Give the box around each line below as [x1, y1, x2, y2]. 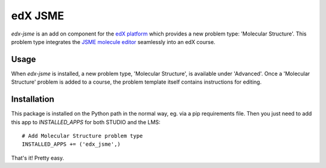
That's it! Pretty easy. [11, 154, 65, 161]
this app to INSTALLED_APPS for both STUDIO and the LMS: [11, 118, 161, 126]
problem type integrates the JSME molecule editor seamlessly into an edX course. [11, 38, 216, 45]
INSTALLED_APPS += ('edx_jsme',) [22, 141, 121, 148]
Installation [11, 94, 54, 105]
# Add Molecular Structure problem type [22, 132, 143, 139]
